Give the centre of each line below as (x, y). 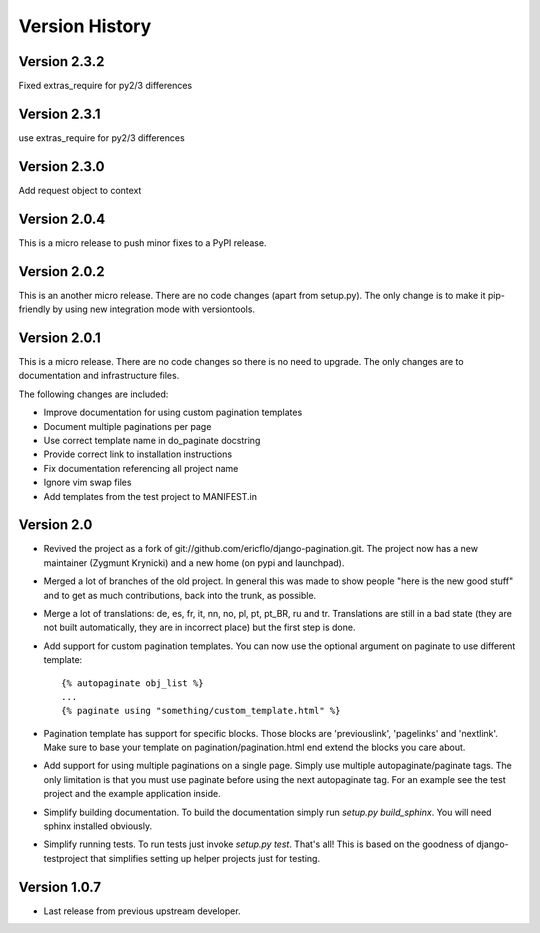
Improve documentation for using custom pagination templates (173, 412)
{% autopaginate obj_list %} (132, 683)
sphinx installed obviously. (98, 826)
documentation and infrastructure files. (99, 376)
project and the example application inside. (132, 794)
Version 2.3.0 (61, 166)
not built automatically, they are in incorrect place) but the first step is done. (199, 627)
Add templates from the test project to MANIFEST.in (150, 496)
